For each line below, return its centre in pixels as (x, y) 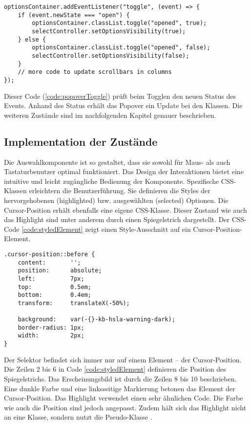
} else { (32, 39)
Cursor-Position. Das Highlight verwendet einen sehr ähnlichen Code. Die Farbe (124, 398)
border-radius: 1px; (51, 327)
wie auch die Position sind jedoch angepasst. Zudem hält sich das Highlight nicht (125, 407)
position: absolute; (60, 271)
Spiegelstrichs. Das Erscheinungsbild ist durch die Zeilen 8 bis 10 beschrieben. (120, 378)
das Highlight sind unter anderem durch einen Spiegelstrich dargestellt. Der (117, 219)
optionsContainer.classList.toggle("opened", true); (119, 23)
